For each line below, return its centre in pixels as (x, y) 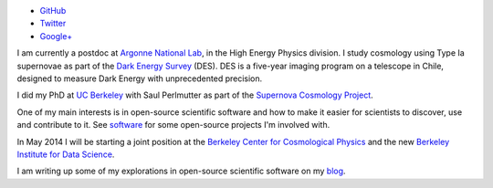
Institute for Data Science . (66, 154)
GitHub (53, 10)
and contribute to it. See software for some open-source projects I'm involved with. (173, 125)
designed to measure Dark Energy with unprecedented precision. (140, 78)
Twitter (53, 24)
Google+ (56, 36)
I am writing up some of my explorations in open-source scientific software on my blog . (181, 171)
